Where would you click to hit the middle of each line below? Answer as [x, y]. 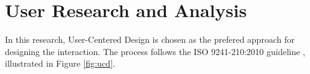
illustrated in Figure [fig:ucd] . [60, 63]
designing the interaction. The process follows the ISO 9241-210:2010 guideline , [155, 51]
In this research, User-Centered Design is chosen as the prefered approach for [150, 39]
